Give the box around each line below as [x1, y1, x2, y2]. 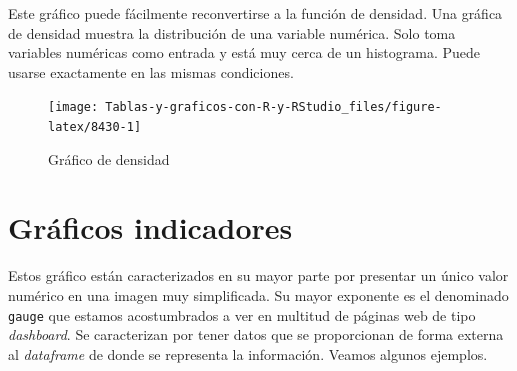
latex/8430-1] [48, 120, 142, 135]
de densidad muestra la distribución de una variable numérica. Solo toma [8, 22, 456, 43]
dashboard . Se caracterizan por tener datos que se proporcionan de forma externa [8, 324, 504, 345]
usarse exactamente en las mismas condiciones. [8, 61, 294, 82]
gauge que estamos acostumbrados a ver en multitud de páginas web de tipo [8, 304, 476, 325]
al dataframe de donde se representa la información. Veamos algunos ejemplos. [8, 343, 488, 364]
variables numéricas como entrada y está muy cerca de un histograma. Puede [8, 42, 480, 63]
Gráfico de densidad [48, 148, 170, 169]
